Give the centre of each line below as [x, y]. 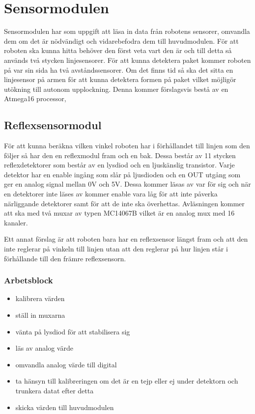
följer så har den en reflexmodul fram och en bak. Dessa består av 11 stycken [120, 155]
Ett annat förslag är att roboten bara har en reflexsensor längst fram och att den [126, 239]
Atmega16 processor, [35, 98]
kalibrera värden [40, 298]
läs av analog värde [44, 348]
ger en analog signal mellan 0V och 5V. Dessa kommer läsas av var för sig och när [127, 184]
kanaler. [16, 222]
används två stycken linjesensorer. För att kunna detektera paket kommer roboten [127, 60]
